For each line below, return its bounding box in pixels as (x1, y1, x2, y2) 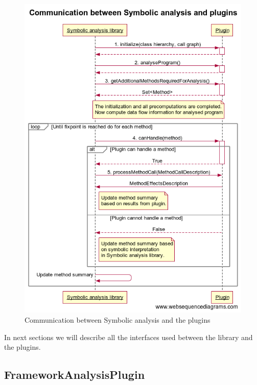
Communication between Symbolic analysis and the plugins (25, 315, 211, 325)
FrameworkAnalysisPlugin (4, 367, 145, 382)
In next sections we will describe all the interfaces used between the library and (4, 331, 253, 342)
